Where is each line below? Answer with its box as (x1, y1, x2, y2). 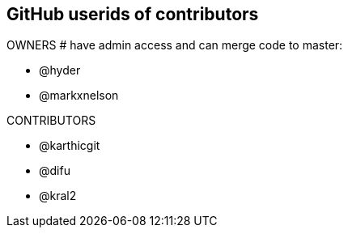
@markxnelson (39, 88, 119, 103)
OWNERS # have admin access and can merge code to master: (6, 38, 343, 53)
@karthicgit (39, 138, 100, 153)
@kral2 (39, 189, 77, 203)
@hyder (39, 63, 81, 78)
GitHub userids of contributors (6, 4, 259, 24)
